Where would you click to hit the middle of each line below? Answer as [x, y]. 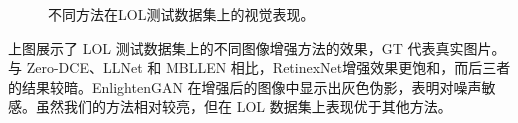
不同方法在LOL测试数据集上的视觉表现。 [181, 14]
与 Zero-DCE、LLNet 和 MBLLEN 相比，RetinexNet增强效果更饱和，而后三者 [259, 67]
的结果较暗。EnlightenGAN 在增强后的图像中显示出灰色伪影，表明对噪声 [245, 86]
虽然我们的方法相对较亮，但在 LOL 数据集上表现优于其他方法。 [243, 106]
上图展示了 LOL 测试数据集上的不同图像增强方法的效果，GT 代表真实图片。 [257, 47]
